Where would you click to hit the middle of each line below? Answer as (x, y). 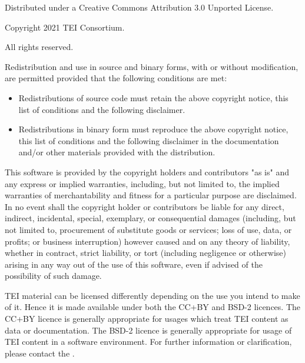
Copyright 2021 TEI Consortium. (65, 27)
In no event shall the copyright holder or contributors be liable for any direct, (145, 206)
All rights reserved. (39, 47)
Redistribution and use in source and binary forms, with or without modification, (152, 66)
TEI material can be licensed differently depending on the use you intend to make (152, 295)
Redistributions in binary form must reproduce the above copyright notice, (153, 129)
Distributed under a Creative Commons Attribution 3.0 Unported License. (139, 7)
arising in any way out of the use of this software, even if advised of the (134, 264)
